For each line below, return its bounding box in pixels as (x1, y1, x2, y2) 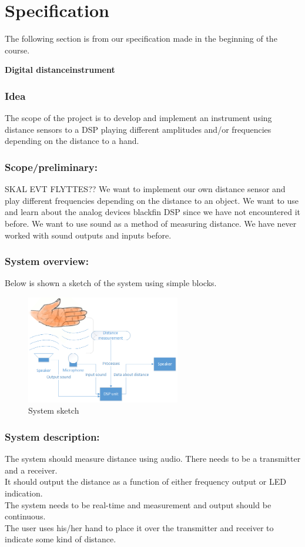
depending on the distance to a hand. (5, 135, 139, 147)
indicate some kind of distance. (5, 533, 116, 545)
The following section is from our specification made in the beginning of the (5, 32, 277, 45)
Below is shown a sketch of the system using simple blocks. (5, 277, 217, 289)
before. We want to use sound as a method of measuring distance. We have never (5, 217, 297, 229)
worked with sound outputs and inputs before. (5, 229, 172, 241)
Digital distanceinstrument (5, 63, 115, 76)
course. (5, 43, 30, 56)
